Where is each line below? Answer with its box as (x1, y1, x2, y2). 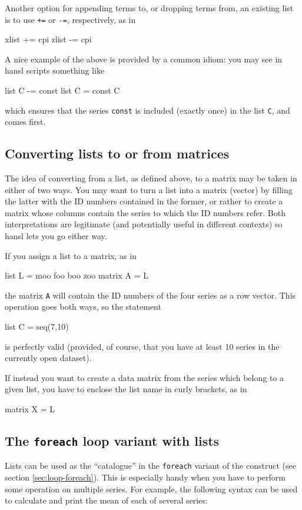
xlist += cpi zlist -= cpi (5, 33, 92, 45)
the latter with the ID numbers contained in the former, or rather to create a (5, 195, 283, 207)
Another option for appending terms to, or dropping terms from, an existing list (5, 2, 294, 14)
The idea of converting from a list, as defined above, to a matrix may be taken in (5, 172, 297, 184)
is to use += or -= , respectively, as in (5, 13, 136, 25)
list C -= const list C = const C (5, 84, 120, 97)
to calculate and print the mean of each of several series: (5, 494, 208, 506)
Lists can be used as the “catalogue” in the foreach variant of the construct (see (5, 459, 296, 472)
